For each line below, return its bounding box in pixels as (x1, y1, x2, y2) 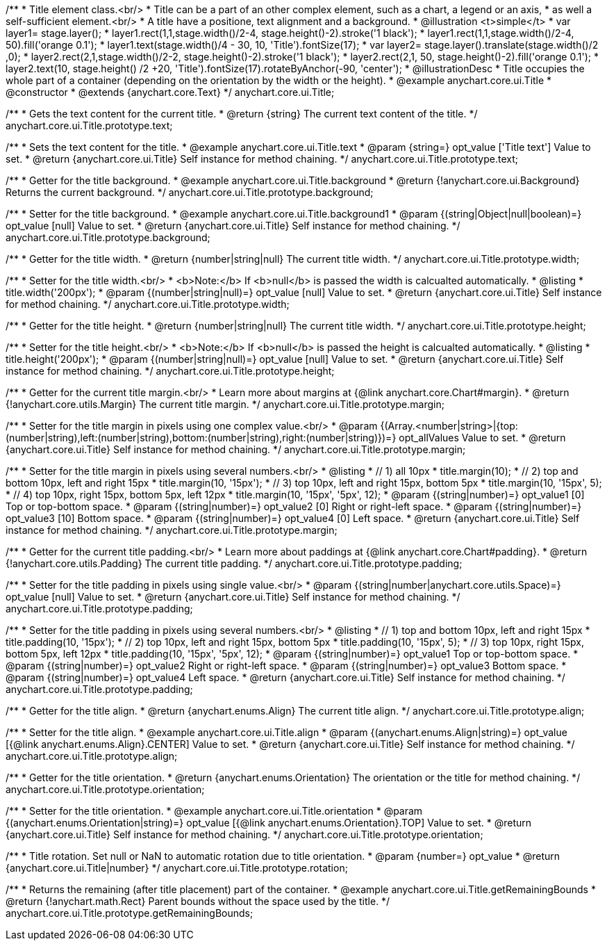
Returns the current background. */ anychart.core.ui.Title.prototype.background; (6, 186, 374, 198)
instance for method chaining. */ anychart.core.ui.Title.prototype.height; (6, 365, 335, 377)
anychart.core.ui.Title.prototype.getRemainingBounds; (6, 907, 253, 919)
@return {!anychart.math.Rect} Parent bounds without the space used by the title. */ (6, 895, 390, 907)
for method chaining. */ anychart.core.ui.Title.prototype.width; (6, 298, 290, 310)
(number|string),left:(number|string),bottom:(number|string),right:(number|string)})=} (6, 432, 397, 443)
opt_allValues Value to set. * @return (399, 432, 566, 443)
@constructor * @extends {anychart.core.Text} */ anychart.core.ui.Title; (6, 86, 335, 98)
